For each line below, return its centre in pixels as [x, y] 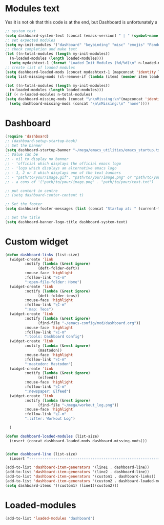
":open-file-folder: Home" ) [53, 282]
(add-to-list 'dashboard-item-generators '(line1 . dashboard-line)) [77, 467]
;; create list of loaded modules [40, 67]
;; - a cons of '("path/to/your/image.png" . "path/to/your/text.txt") [79, 182]
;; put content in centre [31, 191]
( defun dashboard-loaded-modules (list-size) [52, 436]
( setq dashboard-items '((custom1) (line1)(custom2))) [62, 485]
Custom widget [37, 242]
